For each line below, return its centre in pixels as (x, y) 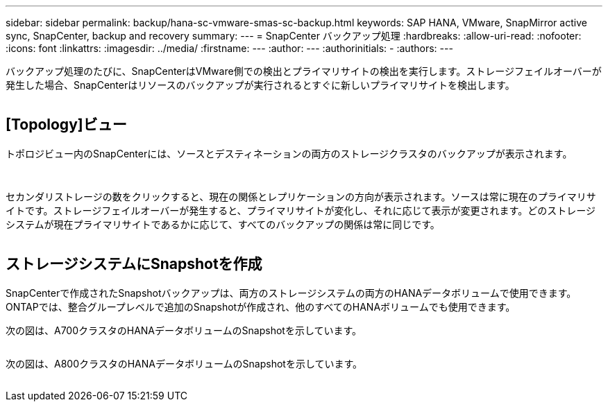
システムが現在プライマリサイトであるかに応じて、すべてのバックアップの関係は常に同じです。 (223, 224)
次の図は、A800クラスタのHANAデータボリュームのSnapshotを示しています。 (184, 363)
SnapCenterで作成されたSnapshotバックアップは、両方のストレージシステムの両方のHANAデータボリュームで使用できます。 (291, 293)
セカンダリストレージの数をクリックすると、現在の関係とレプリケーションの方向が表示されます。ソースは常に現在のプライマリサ (301, 196)
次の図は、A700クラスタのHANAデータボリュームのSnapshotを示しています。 (184, 330)
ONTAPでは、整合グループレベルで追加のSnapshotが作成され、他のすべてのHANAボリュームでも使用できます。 (261, 306)
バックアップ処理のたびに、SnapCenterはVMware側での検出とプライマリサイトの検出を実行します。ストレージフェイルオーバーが (304, 71)
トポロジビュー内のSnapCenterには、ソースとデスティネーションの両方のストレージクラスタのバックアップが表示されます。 (289, 153)
